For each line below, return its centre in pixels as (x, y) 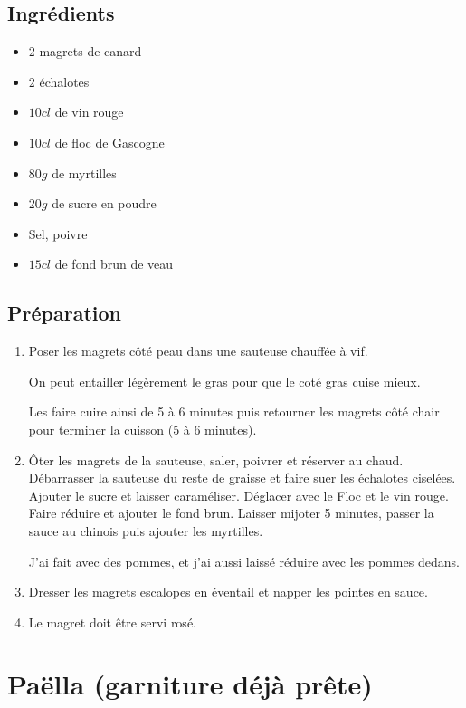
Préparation (64, 313)
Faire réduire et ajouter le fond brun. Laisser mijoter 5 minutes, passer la (231, 513)
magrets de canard (90, 51)
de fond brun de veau (114, 264)
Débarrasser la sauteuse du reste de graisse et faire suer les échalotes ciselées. (242, 478)
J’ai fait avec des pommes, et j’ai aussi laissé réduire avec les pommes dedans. (244, 561)
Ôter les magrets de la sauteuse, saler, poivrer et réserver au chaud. (216, 459)
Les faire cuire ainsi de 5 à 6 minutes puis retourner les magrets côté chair (234, 411)
